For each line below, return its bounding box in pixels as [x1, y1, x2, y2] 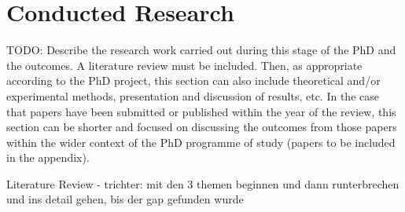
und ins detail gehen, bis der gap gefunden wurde [6, 191, 244, 207]
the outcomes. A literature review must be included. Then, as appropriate [6, 57, 363, 73]
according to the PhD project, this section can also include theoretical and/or [6, 72, 381, 89]
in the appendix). [6, 149, 90, 166]
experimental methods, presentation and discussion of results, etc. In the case [6, 87, 379, 104]
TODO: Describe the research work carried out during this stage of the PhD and [6, 42, 396, 58]
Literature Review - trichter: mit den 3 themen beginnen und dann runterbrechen [6, 175, 399, 192]
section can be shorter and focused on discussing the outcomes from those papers [6, 119, 397, 135]
